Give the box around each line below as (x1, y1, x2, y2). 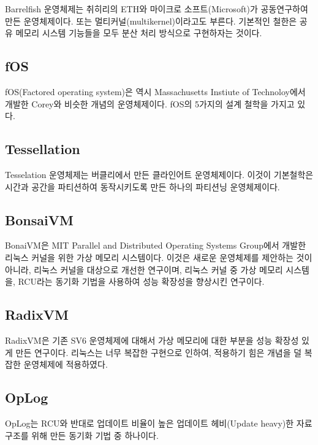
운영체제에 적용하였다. (23, 358, 108, 371)
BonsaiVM (5, 210, 74, 229)
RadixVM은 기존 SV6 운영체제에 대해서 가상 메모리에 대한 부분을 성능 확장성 (5, 333, 299, 346)
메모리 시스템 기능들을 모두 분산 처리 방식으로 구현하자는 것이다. (15, 26, 262, 39)
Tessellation (5, 139, 80, 158)
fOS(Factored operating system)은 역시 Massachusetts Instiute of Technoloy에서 (5, 85, 306, 98)
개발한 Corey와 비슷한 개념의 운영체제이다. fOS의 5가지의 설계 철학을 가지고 (5, 97, 295, 110)
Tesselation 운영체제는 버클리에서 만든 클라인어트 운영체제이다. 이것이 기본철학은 (5, 168, 314, 180)
